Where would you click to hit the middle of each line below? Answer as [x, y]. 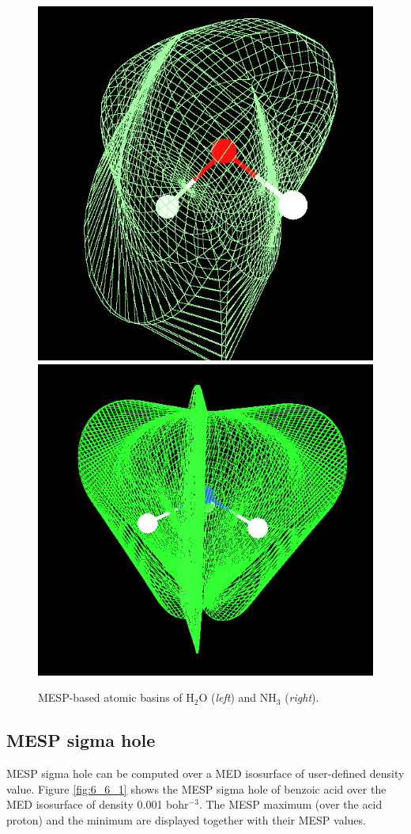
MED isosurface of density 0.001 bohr [98, 804]
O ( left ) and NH [238, 697]
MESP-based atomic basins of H [116, 697]
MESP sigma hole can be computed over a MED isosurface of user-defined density [205, 773]
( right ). [302, 697]
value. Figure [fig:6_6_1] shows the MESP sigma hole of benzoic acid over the [196, 788]
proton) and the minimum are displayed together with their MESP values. [186, 819]
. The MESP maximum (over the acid [290, 804]
